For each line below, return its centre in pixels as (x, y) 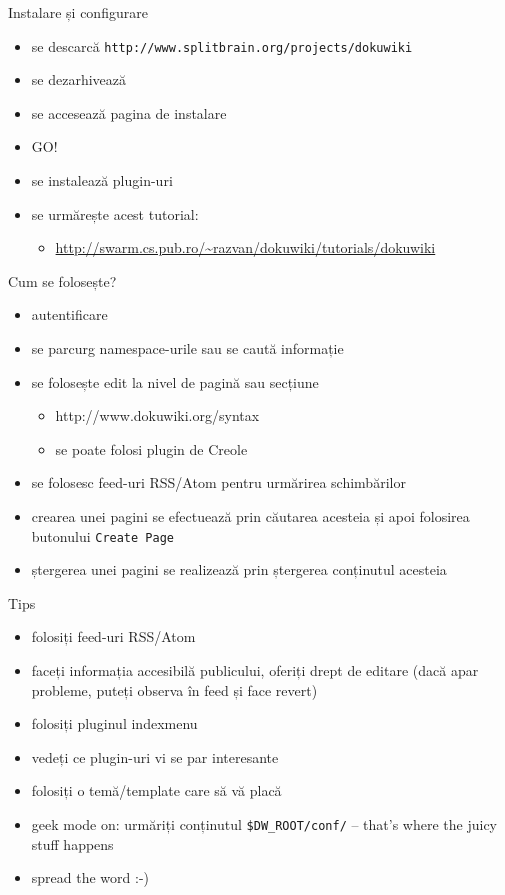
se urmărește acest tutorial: (115, 213)
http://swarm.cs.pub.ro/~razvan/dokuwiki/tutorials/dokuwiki (245, 247)
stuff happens (72, 843)
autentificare (69, 314)
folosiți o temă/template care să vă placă (156, 790)
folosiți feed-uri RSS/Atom (113, 636)
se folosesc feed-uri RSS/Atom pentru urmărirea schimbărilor (218, 482)
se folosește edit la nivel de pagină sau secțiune (175, 381)
